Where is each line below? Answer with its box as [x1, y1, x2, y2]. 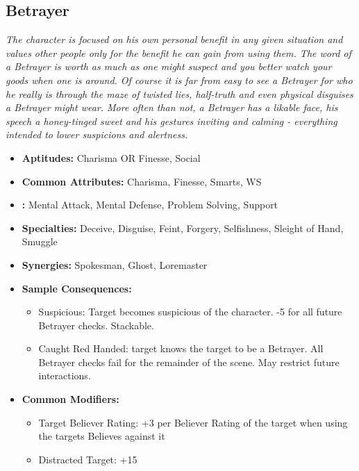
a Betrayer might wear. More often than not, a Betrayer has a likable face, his [6, 100, 338, 115]
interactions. [38, 368, 91, 383]
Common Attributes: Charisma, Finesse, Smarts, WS [22, 174, 262, 188]
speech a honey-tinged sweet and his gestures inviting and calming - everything [6, 113, 337, 128]
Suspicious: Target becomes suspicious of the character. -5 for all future [38, 304, 342, 319]
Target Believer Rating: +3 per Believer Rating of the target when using [38, 415, 348, 429]
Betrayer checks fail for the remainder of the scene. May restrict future [38, 354, 340, 369]
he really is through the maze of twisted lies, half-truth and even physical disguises [6, 86, 353, 101]
